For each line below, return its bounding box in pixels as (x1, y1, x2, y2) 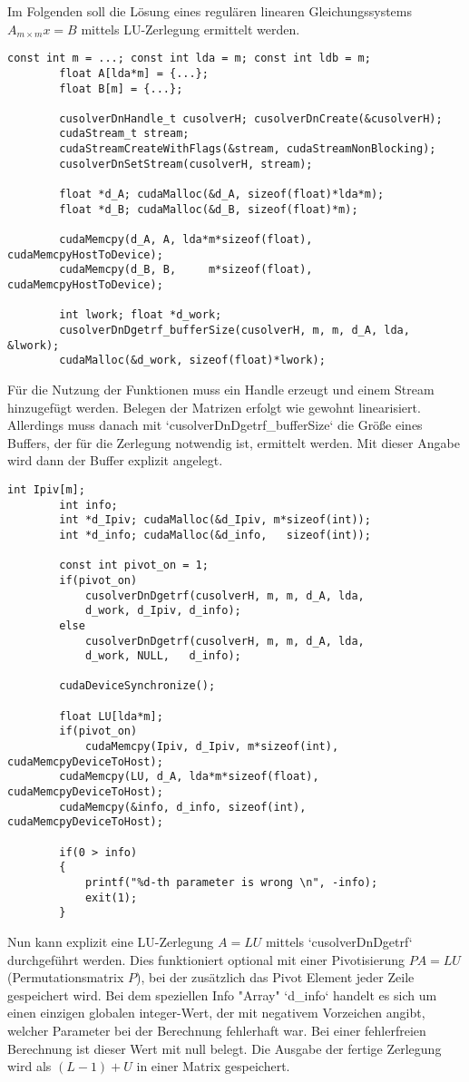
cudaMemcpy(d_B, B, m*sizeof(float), (59, 263, 313, 277)
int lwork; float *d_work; (59, 308, 222, 322)
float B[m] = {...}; (59, 82, 183, 95)
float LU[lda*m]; (59, 709, 163, 723)
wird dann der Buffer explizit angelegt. (7, 451, 223, 470)
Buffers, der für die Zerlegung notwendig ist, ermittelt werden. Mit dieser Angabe (7, 433, 460, 452)
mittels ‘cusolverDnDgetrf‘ (265, 931, 413, 950)
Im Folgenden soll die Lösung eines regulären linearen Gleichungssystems (7, 2, 413, 20)
